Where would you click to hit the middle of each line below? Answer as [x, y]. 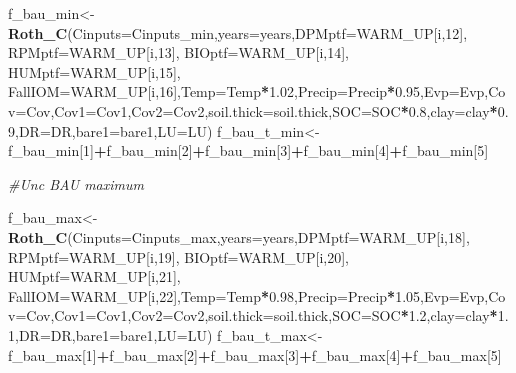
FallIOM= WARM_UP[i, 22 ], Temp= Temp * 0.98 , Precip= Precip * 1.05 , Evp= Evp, [248, 295]
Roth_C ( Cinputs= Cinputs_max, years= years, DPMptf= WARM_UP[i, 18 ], [239, 236]
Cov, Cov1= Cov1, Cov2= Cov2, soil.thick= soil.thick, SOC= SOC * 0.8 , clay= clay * [262, 110]
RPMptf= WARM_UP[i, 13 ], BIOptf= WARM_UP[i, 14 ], [179, 52]
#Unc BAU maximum [76, 183]
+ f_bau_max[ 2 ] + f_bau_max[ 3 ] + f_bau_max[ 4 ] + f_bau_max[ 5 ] [299, 354]
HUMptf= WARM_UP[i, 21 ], [94, 276]
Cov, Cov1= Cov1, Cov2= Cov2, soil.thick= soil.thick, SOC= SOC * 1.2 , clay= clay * [262, 315]
